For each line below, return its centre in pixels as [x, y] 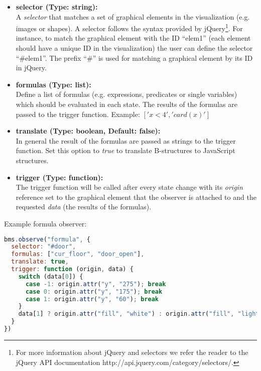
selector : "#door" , [44, 247]
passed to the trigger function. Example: [78, 114]
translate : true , [40, 262]
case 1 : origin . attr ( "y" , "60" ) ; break [92, 299]
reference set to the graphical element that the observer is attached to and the [136, 197]
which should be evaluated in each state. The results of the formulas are [126, 104]
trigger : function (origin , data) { [72, 269]
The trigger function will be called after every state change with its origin [129, 187]
